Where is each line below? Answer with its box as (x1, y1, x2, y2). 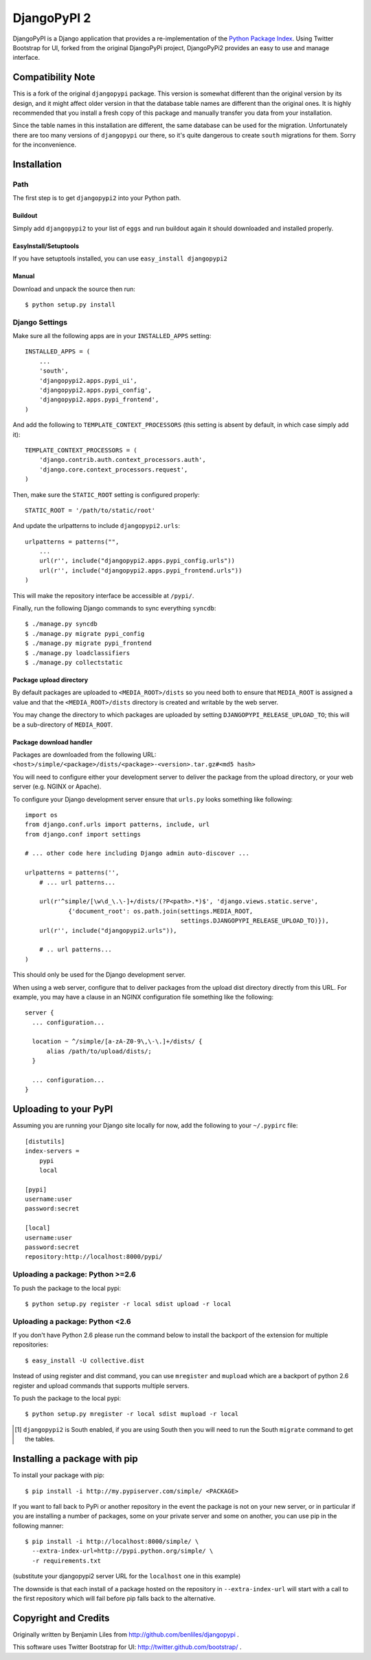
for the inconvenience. (12, 141, 77, 149)
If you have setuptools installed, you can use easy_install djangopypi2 (12, 254, 228, 263)
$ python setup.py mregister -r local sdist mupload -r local (25, 1410, 239, 1418)
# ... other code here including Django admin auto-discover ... (25, 850, 250, 857)
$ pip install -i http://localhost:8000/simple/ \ (25, 1538, 199, 1546)
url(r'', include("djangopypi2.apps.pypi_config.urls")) (38, 557, 235, 565)
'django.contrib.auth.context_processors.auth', (38, 456, 206, 464)
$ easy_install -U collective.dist (25, 1356, 145, 1364)
